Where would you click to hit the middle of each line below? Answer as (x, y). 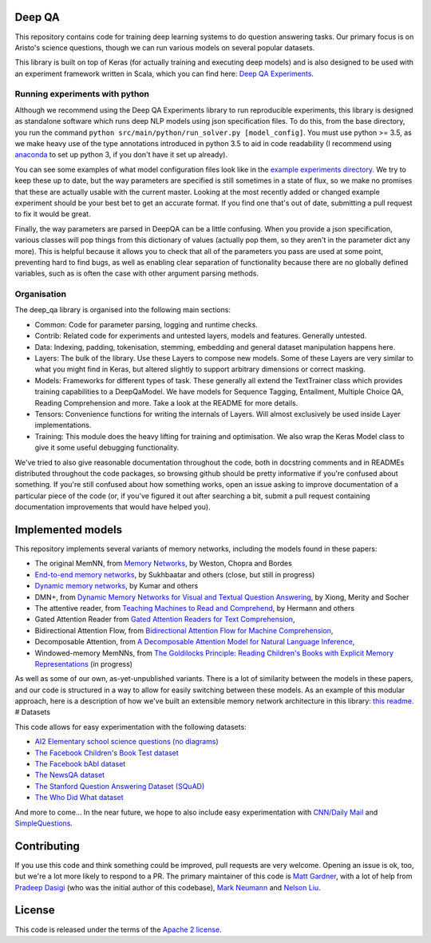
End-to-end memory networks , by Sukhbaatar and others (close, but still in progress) (175, 574)
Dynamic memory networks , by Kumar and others (117, 586)
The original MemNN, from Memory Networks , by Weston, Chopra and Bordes (164, 564)
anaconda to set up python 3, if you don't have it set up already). (121, 155)
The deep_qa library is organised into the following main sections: (123, 310)
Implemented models (69, 530)
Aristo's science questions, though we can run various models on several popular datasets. (165, 47)
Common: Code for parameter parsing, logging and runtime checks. (146, 324)
